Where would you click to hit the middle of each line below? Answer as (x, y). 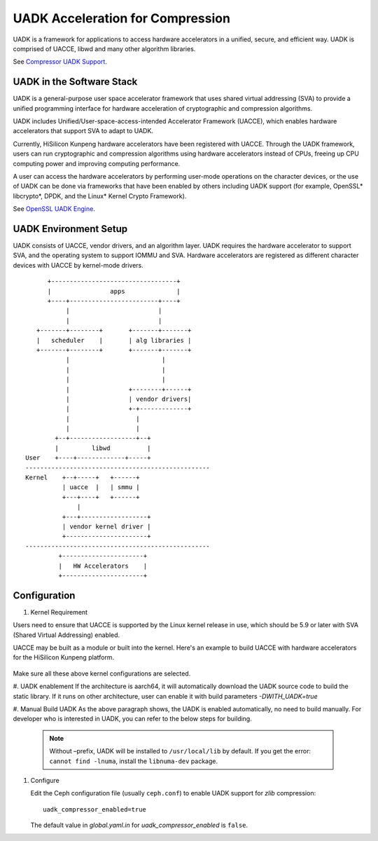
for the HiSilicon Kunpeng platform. (64, 657)
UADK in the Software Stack (75, 82)
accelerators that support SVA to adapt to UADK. (83, 131)
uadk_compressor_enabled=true (95, 809)
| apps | (114, 291)
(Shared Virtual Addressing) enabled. (66, 635)
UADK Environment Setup (70, 229)
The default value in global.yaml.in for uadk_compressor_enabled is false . (139, 825)
